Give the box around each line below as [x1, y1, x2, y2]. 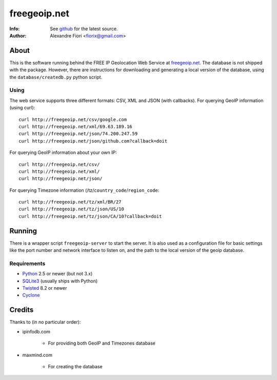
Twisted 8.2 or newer [22, 285, 67, 291]
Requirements [9, 259, 46, 267]
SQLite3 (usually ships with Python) [22, 277, 98, 284]
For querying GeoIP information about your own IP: [9, 149, 117, 156]
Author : [9, 32, 27, 38]
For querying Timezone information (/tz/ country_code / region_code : [9, 187, 160, 193]
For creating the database [48, 363, 103, 369]
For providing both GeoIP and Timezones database [48, 340, 156, 346]
